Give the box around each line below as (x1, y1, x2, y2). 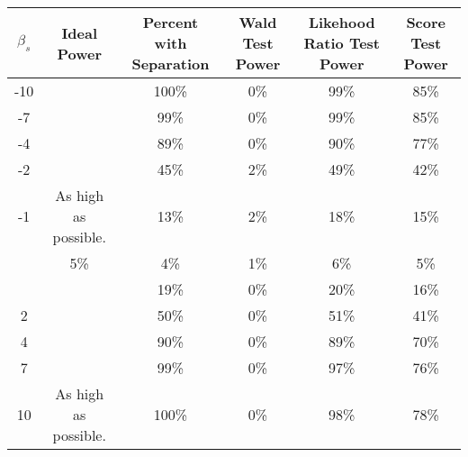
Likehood (308, 12, 375, 32)
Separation (131, 53, 210, 74)
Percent (142, 12, 199, 32)
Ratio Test (303, 32, 380, 53)
